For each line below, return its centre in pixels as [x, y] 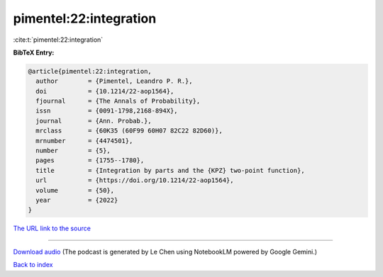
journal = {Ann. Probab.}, [94, 121]
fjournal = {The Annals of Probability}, [118, 101]
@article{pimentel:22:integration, [90, 71]
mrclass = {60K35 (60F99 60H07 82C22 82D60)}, [129, 131]
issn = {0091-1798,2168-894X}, [107, 111]
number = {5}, [73, 151]
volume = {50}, [75, 190]
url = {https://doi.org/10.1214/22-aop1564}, [135, 180]
